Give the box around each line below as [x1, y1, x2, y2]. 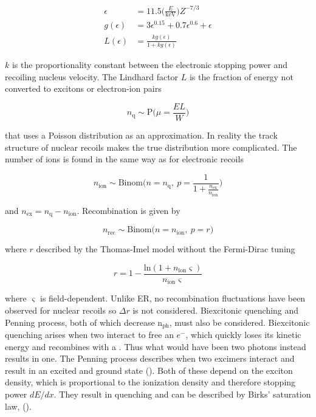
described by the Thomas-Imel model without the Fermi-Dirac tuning [36, 243, 295, 255]
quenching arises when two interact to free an [5, 328, 174, 341]
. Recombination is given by [77, 204, 180, 216]
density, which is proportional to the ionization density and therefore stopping [5, 376, 296, 388]
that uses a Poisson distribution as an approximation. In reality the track [5, 128, 278, 141]
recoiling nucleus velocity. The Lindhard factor [5, 70, 179, 83]
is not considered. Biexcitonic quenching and [132, 304, 299, 316]
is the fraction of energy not [189, 70, 294, 83]
